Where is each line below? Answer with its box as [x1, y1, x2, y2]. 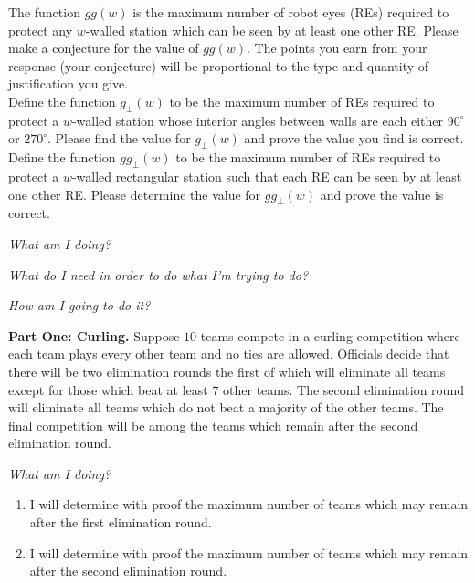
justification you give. [8, 74, 129, 93]
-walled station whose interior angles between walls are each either [71, 110, 443, 130]
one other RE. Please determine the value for [8, 184, 261, 203]
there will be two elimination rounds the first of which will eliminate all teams [8, 361, 446, 380]
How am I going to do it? [8, 296, 151, 315]
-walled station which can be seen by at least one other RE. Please [85, 20, 459, 39]
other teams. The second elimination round [223, 380, 464, 399]
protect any [8, 20, 73, 39]
